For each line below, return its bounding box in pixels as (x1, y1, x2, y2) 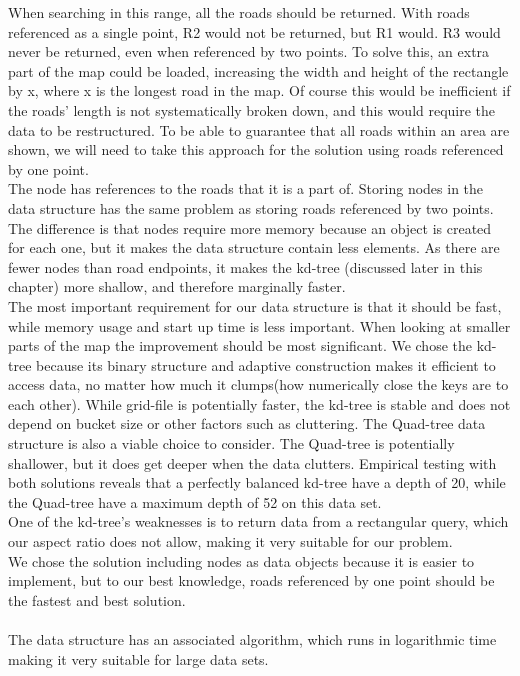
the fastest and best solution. (8, 589, 186, 610)
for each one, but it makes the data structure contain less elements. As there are (8, 237, 500, 258)
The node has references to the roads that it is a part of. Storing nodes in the (8, 178, 484, 199)
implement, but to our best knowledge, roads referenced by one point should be (8, 570, 495, 591)
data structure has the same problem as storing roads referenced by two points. (8, 197, 494, 218)
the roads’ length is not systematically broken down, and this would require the (8, 99, 496, 120)
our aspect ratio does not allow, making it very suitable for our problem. (8, 531, 453, 552)
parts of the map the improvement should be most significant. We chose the (8, 335, 472, 356)
